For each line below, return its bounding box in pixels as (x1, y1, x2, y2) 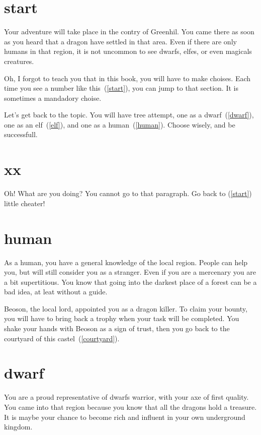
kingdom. (4, 421, 33, 432)
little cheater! (4, 198, 45, 208)
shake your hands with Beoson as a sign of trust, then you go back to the (4, 323, 230, 334)
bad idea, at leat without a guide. (4, 286, 108, 297)
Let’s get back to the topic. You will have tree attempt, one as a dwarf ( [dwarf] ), (4, 109, 254, 120)
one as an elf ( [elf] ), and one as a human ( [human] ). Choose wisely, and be (4, 119, 235, 130)
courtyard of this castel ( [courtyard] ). (4, 333, 120, 343)
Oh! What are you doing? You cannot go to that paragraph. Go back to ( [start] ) (4, 188, 252, 199)
